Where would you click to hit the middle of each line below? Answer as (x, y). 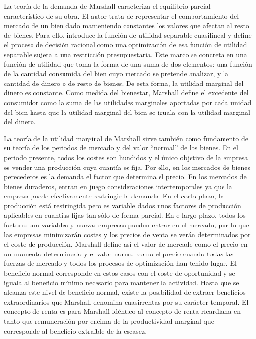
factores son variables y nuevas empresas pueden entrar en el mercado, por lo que (127, 225)
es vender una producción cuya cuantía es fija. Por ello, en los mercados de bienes (127, 167)
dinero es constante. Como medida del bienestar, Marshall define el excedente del (126, 93)
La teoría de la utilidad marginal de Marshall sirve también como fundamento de (126, 138)
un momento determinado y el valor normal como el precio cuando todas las (119, 253)
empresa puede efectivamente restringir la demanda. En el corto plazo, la (114, 196)
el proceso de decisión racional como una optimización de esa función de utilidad (126, 44)
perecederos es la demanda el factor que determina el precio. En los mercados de (125, 177)
